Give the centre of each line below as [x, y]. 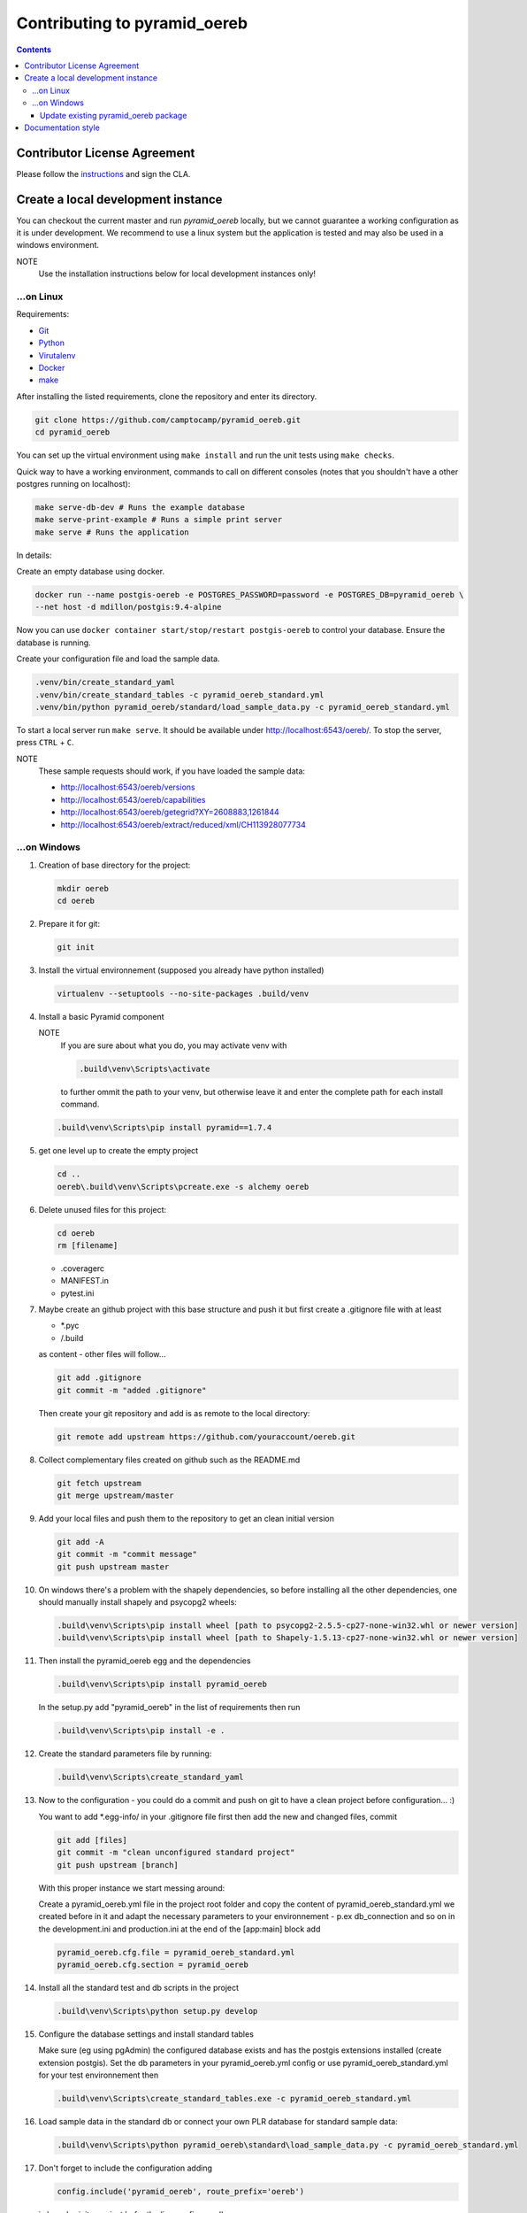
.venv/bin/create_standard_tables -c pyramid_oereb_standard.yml [179, 694]
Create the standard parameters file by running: [125, 1754]
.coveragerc [83, 1268]
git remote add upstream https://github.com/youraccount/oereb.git [206, 1437]
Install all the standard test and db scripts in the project [138, 1988]
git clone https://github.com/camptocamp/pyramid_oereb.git [168, 420]
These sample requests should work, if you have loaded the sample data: [172, 771]
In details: [34, 555]
